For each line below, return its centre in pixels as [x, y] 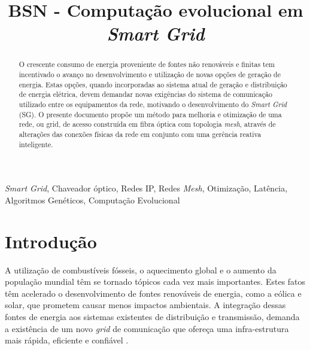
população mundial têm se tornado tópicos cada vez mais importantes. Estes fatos [155, 281]
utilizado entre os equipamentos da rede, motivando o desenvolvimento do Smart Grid [153, 104]
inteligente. [36, 144]
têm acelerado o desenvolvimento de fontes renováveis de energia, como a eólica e [153, 293]
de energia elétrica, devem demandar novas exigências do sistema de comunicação [145, 94]
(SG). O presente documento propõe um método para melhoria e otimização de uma [150, 114]
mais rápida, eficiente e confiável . [67, 340]
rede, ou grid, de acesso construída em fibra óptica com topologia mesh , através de [147, 124]
